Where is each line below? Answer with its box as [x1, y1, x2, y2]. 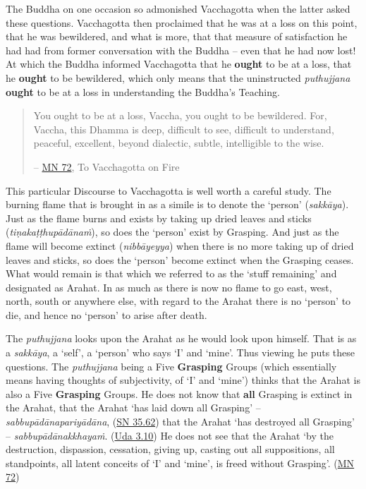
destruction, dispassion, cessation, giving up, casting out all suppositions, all [6, 442, 335, 457]
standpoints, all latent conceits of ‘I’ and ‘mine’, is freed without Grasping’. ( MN [6, 455, 355, 470]
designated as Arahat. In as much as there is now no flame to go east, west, [6, 279, 332, 294]
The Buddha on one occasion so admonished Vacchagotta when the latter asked [6, 1, 350, 16]
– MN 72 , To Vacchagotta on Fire [33, 159, 180, 174]
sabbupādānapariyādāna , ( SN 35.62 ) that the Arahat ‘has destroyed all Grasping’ [6, 414, 355, 429]
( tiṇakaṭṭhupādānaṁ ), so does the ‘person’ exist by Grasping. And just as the [6, 224, 339, 239]
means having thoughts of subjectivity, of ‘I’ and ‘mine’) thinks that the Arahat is [6, 373, 360, 387]
